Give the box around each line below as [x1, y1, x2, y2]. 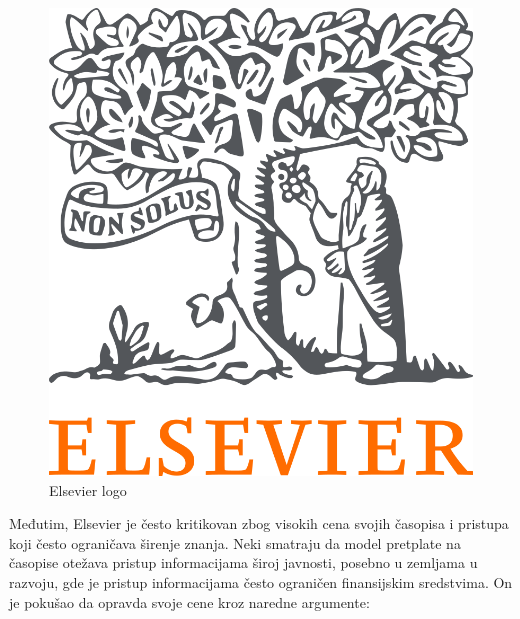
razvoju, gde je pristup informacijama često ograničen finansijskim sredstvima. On [9, 571, 513, 592]
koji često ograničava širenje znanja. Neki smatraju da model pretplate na [9, 532, 461, 553]
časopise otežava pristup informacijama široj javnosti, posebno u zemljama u [9, 552, 478, 573]
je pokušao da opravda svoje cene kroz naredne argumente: [9, 591, 370, 612]
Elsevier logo [49, 479, 127, 500]
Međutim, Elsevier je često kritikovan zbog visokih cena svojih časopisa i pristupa [9, 513, 509, 534]
